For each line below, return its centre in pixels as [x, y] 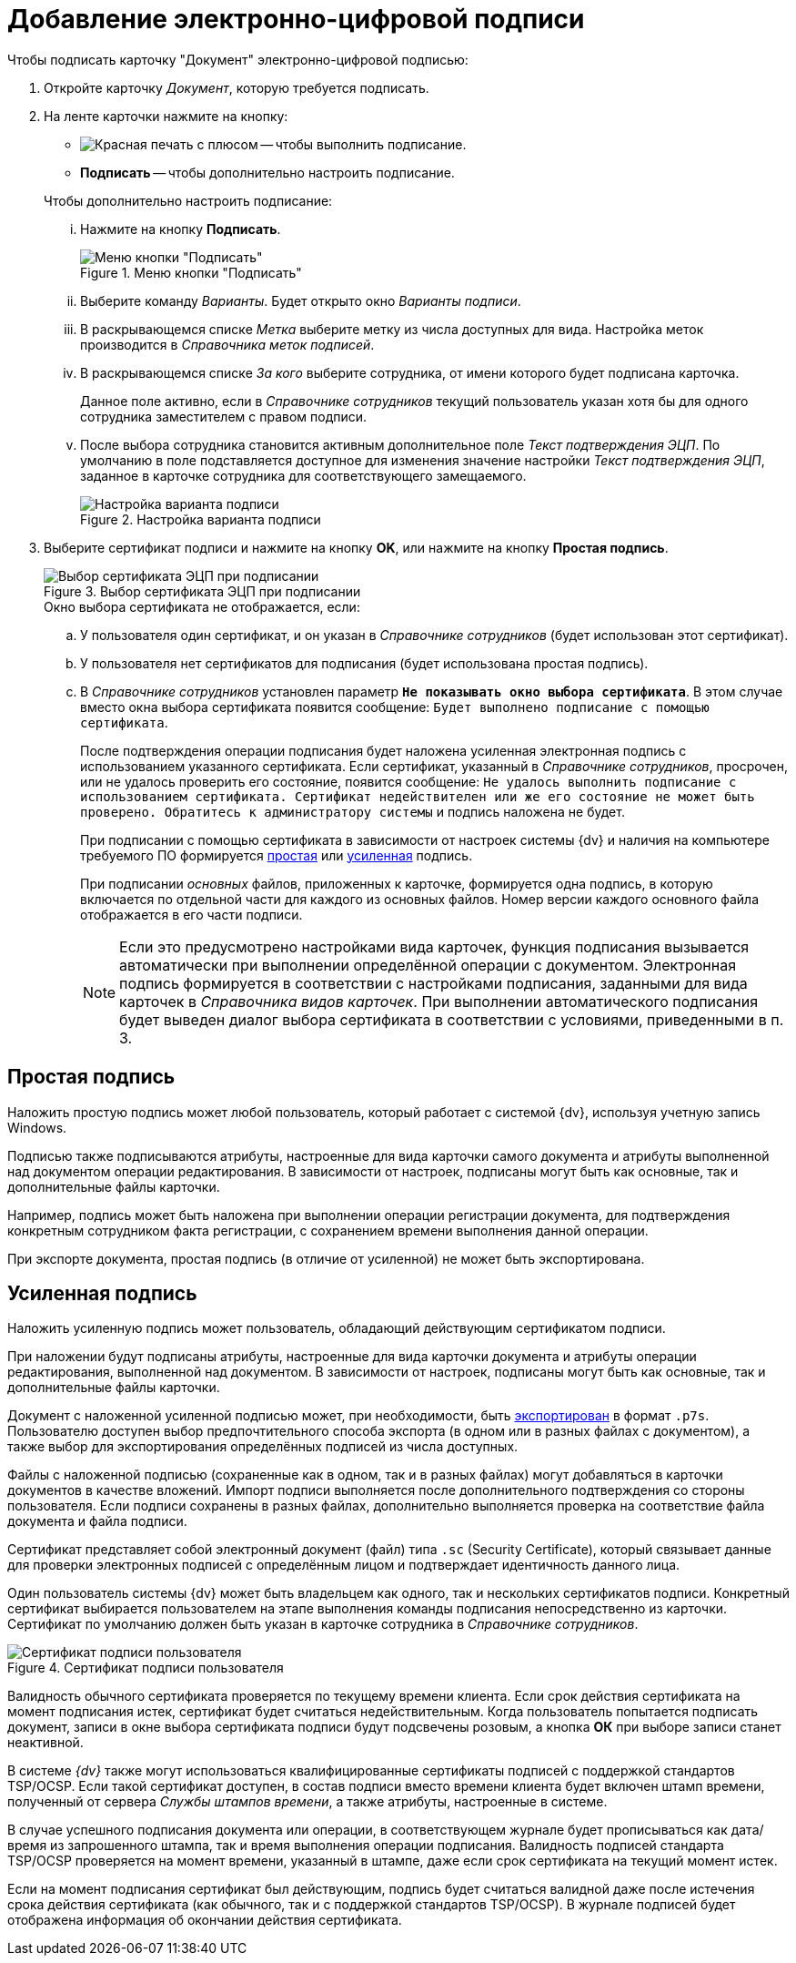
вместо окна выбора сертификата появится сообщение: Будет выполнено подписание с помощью [395, 707]
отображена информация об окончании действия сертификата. [205, 1920]
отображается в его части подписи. [191, 914]
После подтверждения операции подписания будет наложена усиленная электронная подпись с [383, 750]
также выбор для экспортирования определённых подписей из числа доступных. [263, 1447]
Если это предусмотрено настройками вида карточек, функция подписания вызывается [434, 946]
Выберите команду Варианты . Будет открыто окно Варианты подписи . [301, 300]
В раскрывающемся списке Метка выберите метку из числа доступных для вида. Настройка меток [392, 329]
